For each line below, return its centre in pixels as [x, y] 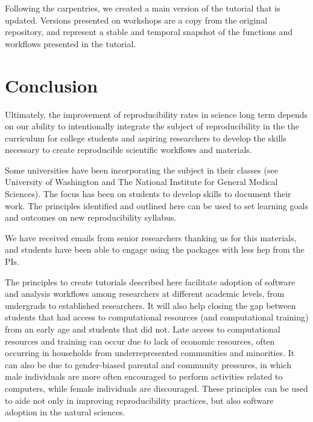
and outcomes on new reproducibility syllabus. [91, 217]
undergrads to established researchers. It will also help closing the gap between [150, 305]
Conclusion [52, 85]
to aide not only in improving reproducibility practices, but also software [139, 400]
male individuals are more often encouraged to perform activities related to [144, 376]
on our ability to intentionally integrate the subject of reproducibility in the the [152, 126]
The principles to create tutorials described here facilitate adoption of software [150, 281]
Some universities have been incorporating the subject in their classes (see [141, 170]
